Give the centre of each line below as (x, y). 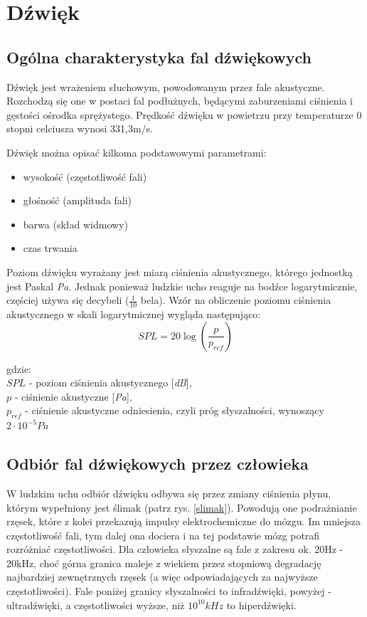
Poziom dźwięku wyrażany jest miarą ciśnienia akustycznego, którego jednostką (180, 271)
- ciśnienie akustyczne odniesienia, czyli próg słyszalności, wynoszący (175, 410)
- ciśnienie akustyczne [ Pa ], (73, 396)
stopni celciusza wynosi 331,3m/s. (80, 128)
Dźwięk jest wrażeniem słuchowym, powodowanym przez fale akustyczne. (166, 86)
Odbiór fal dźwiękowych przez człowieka (158, 464)
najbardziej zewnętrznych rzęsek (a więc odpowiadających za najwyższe (162, 577)
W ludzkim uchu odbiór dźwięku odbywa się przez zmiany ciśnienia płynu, (169, 493)
